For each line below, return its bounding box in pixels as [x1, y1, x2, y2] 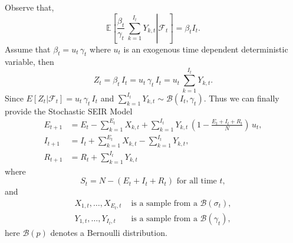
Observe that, [5, 1, 54, 13]
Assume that [5, 42, 51, 55]
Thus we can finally [209, 91, 279, 104]
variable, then [5, 55, 54, 68]
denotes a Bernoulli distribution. [50, 226, 167, 238]
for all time [176, 177, 217, 186]
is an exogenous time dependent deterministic [123, 42, 288, 55]
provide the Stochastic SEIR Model [5, 104, 133, 117]
